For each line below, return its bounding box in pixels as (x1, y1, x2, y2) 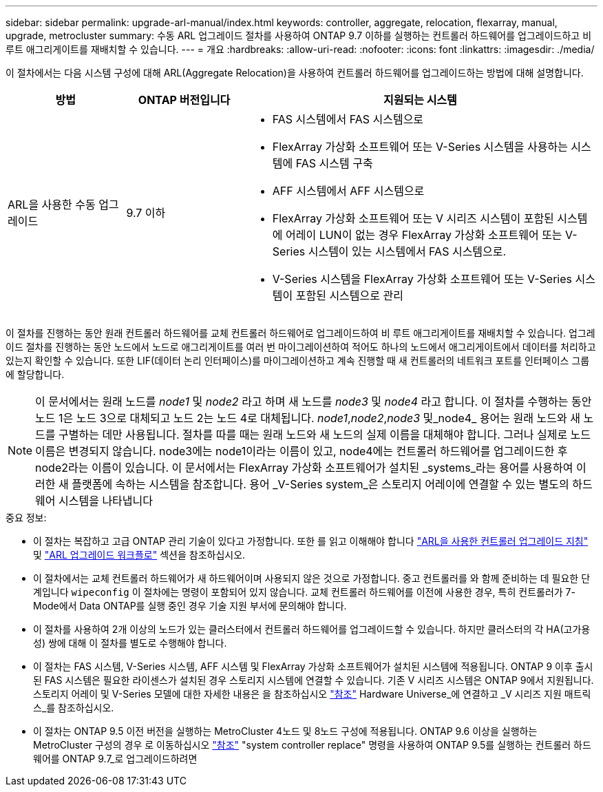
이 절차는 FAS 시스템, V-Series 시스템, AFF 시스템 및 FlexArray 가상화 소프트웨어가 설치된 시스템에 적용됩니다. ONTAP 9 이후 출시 (33, 660, 593, 672)
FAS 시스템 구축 (295, 156, 373, 170)
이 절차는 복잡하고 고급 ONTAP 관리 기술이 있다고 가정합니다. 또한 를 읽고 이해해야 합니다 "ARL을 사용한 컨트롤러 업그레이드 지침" (33, 535, 589, 547)
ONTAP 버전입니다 (138, 93, 231, 107)
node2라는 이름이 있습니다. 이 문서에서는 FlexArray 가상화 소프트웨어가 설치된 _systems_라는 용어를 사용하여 (35, 461, 573, 475)
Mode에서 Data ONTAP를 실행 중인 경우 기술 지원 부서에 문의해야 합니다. (33, 600, 347, 612)
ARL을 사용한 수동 (8, 198, 96, 211)
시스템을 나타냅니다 (59, 494, 153, 508)
